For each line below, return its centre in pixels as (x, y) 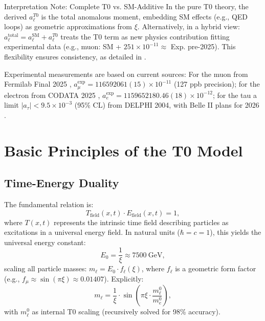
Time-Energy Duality (62, 183)
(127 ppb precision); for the (217, 84)
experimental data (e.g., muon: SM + (63, 46)
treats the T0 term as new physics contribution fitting (145, 36)
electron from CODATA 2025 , (52, 95)
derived (16, 16)
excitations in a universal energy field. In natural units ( (92, 232)
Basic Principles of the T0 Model (124, 150)
